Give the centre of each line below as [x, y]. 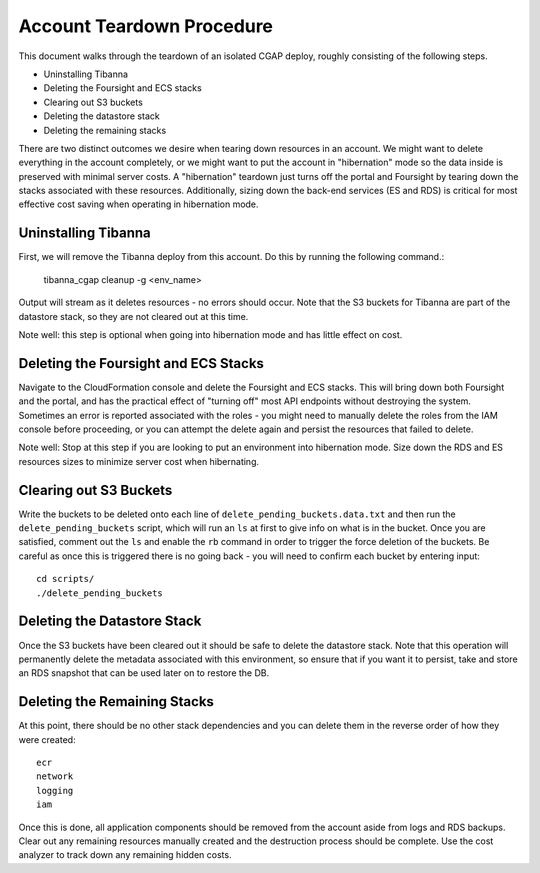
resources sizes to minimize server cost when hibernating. [139, 461]
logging [55, 790]
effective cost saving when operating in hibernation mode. [138, 204]
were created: [47, 739]
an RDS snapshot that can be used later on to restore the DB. [144, 673]
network [55, 776]
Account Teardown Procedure [146, 26]
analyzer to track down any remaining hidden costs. [125, 855]
